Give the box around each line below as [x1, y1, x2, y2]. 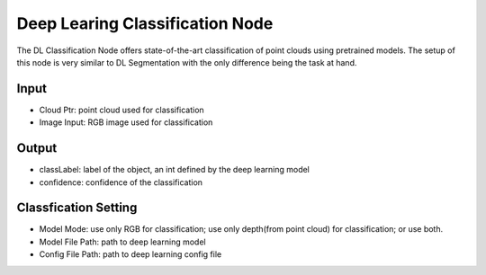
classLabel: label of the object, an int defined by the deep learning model [39, 164, 310, 175]
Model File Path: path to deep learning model [39, 236, 206, 247]
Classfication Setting [16, 200, 138, 216]
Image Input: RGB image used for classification [39, 117, 213, 128]
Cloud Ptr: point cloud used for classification [39, 104, 204, 115]
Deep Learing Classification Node [16, 13, 274, 33]
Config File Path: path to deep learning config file [39, 249, 222, 260]
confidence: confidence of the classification [39, 176, 202, 188]
